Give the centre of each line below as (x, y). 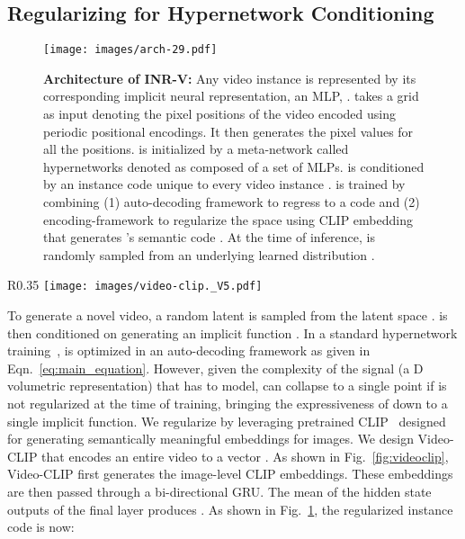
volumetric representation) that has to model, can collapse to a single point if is (227, 386)
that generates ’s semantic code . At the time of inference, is (209, 237)
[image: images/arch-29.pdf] (130, 50)
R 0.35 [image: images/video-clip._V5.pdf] (135, 285)
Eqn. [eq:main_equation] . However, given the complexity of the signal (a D (215, 368)
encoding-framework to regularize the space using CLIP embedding (228, 219)
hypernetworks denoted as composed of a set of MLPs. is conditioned (234, 166)
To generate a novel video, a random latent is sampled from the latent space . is (228, 315)
